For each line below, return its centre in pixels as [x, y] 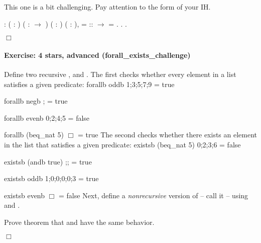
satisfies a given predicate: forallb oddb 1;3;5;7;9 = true [89, 84]
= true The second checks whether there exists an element [168, 135]
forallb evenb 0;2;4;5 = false [47, 117]
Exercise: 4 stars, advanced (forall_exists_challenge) [97, 55]
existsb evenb [25, 195]
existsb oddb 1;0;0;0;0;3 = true [51, 178]
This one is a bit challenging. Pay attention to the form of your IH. [107, 7]
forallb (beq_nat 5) [34, 135]
